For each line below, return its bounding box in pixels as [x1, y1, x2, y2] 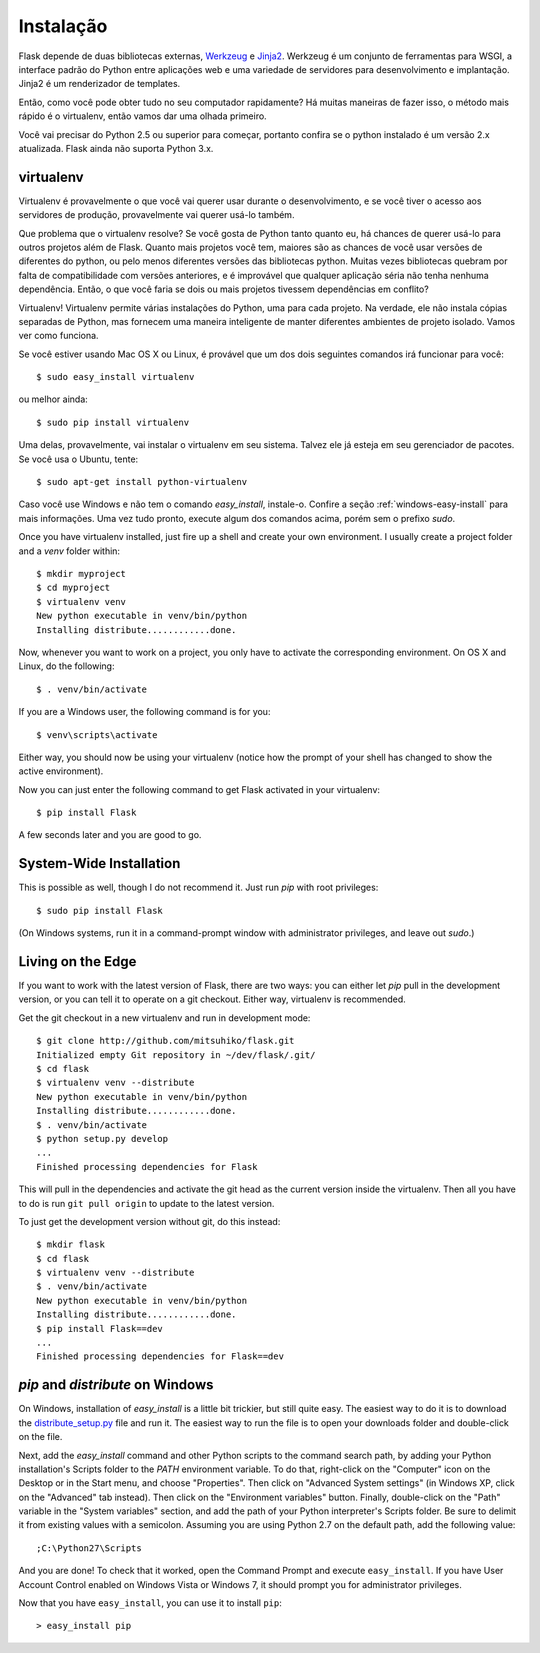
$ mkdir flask [36, 1239, 105, 1250]
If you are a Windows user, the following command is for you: [18, 706, 271, 718]
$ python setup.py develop [36, 1133, 169, 1144]
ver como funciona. [18, 330, 99, 342]
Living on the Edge [18, 953, 137, 970]
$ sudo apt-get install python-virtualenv [36, 476, 248, 488]
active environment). [18, 765, 104, 777]
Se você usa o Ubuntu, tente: [18, 453, 139, 465]
